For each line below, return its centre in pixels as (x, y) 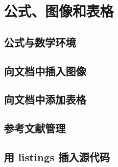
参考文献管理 (35, 128)
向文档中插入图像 (45, 71)
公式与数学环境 (40, 42)
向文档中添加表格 (45, 99)
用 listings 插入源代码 (57, 157)
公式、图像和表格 (59, 11)
